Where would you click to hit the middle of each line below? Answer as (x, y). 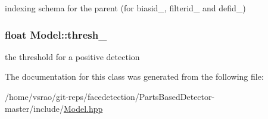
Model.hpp (83, 108)
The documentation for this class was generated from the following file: (134, 76)
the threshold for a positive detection (72, 56)
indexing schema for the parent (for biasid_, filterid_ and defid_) (125, 8)
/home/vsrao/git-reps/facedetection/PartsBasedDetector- (110, 96)
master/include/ (34, 108)
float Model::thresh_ (56, 34)
